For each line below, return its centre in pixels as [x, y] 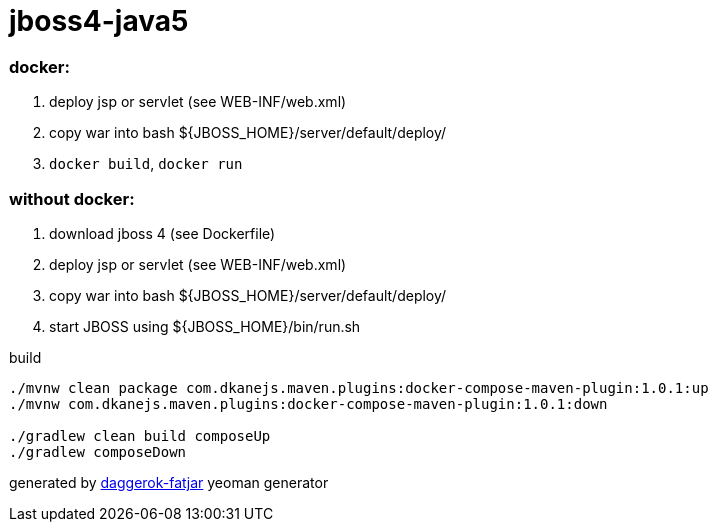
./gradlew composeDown [98, 451]
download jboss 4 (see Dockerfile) [162, 233]
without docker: [72, 198]
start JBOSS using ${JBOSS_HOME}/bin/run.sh [205, 326]
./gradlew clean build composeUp [140, 435]
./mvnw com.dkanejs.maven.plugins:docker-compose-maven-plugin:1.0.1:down [308, 403]
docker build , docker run [146, 164]
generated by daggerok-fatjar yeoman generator [169, 482]
